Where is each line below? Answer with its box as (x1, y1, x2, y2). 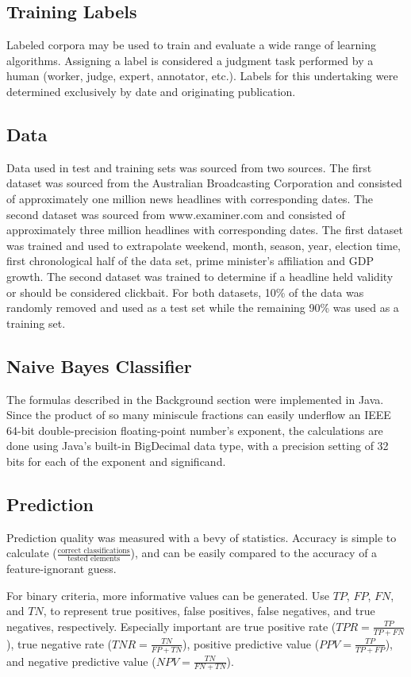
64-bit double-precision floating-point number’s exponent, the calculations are (6, 421, 383, 438)
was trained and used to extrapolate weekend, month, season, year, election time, (6, 237, 401, 253)
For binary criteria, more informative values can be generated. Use (6, 587, 330, 603)
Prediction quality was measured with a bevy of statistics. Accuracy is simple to (6, 529, 397, 545)
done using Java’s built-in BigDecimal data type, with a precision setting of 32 (6, 437, 389, 454)
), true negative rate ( (6, 635, 113, 652)
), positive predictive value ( (182, 635, 320, 652)
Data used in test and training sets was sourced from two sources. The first (6, 159, 372, 175)
